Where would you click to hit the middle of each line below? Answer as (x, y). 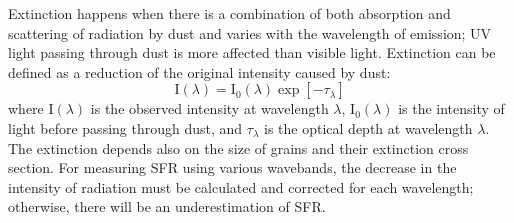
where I (31, 108)
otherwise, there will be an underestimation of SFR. (167, 206)
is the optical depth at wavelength (368, 127)
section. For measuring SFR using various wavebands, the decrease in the (232, 167)
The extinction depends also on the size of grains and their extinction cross (238, 147)
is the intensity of (451, 108)
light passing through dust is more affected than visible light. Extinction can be (252, 52)
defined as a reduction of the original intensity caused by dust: (199, 71)
